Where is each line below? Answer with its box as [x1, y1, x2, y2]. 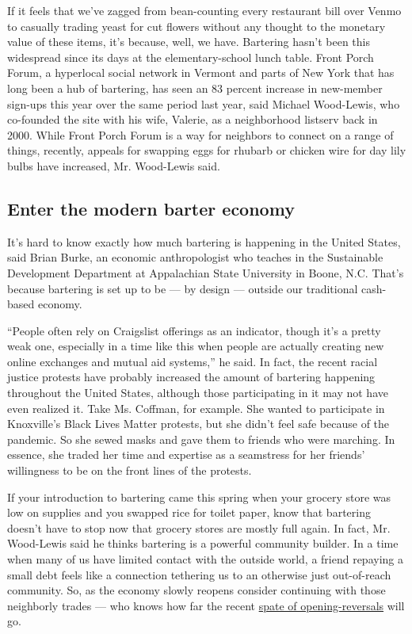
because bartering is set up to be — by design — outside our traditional [7, 280, 358, 296]
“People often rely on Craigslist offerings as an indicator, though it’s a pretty [7, 322, 381, 338]
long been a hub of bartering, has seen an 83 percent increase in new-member [7, 79, 383, 96]
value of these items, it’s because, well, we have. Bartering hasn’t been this [7, 33, 371, 50]
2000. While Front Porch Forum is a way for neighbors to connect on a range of [7, 126, 394, 143]
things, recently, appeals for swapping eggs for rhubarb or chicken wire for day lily [7, 142, 406, 158]
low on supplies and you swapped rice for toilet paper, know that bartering [7, 504, 371, 521]
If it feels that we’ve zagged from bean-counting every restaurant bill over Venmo [7, 2, 402, 18]
